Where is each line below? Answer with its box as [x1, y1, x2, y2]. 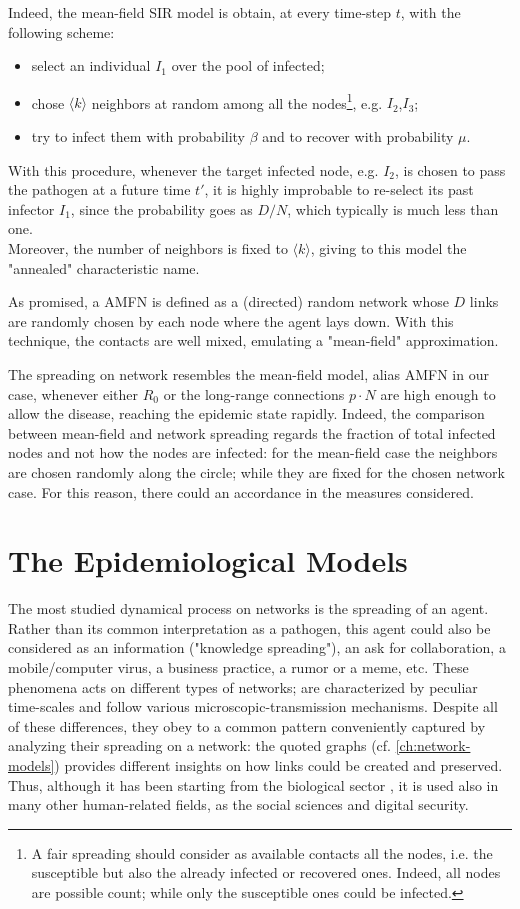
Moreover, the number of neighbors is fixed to [8, 238, 288, 258]
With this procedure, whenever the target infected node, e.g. [8, 159, 379, 180]
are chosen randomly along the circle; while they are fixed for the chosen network [8, 461, 505, 482]
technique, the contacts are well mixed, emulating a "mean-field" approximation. [8, 330, 499, 351]
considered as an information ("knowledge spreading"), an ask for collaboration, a [8, 637, 506, 658]
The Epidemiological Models [8, 540, 408, 581]
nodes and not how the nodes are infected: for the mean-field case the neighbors [8, 442, 498, 463]
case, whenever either [8, 383, 139, 404]
